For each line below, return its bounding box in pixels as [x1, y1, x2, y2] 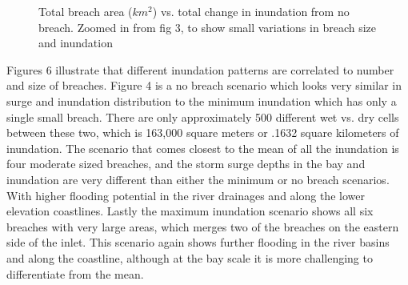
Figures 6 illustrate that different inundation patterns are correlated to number [6, 61, 394, 78]
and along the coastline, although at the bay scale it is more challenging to [6, 249, 373, 266]
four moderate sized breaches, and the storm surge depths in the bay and [6, 155, 366, 172]
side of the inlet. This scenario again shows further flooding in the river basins [6, 234, 390, 251]
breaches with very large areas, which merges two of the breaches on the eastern [6, 218, 399, 235]
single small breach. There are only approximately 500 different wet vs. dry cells [6, 108, 399, 125]
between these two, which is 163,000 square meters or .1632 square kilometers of [6, 124, 399, 141]
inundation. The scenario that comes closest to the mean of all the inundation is [6, 139, 399, 156]
